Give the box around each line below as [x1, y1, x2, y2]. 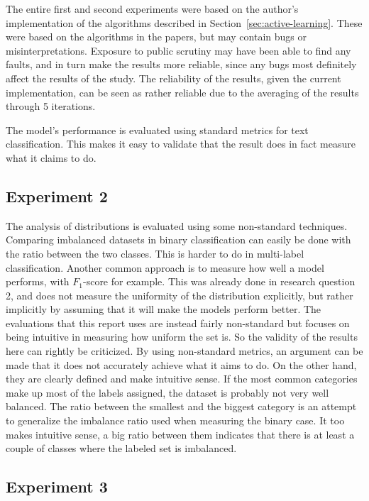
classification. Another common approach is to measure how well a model [6, 260, 324, 275]
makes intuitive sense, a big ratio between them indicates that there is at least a [6, 426, 355, 441]
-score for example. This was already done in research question [82, 274, 356, 289]
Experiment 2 [6, 185, 108, 207]
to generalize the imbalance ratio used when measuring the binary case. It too [6, 413, 345, 428]
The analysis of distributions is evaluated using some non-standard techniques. [6, 218, 348, 233]
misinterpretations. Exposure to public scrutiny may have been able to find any [6, 43, 351, 57]
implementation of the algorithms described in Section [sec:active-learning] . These [6, 15, 363, 30]
